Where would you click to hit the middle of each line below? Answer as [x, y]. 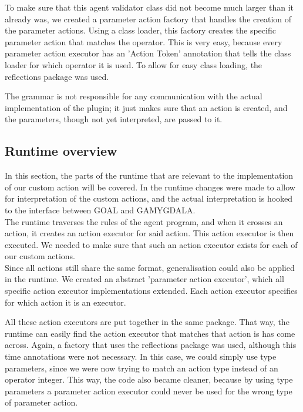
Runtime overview [61, 151]
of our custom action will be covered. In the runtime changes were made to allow [150, 187]
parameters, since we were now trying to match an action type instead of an [142, 368]
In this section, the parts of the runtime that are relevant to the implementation [149, 175]
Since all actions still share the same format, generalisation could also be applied [150, 267]
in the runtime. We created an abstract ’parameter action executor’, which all [144, 279]
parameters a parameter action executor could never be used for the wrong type [149, 391]
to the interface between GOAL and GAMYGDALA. [100, 210]
